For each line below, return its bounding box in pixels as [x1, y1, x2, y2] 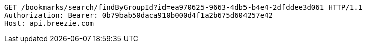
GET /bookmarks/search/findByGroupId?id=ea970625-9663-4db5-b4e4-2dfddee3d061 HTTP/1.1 [4, 3, 363, 11]
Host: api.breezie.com [4, 19, 94, 27]
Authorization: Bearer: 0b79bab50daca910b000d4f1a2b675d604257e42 [4, 11, 273, 19]
